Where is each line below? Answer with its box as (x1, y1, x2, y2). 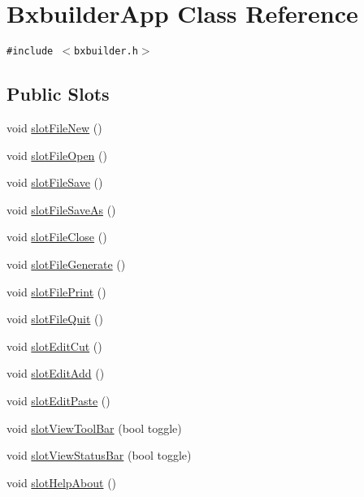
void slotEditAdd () (6, 365, 105, 382)
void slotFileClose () (6, 228, 107, 245)
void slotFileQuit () (6, 310, 103, 327)
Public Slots (6, 81, 110, 106)
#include (6, 45, 54, 58)
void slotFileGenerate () (6, 255, 126, 272)
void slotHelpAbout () (6, 473, 117, 491)
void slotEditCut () (6, 337, 102, 354)
